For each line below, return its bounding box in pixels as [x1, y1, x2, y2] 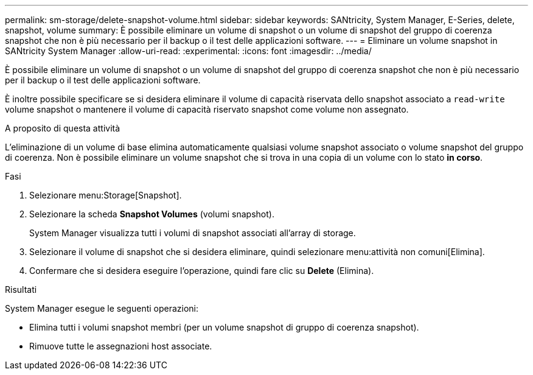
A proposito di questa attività [5, 123, 120, 133]
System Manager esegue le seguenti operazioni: [5, 303, 199, 314]
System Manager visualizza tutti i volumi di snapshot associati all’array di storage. [29, 228, 356, 238]
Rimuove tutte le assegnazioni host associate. [29, 341, 212, 351]
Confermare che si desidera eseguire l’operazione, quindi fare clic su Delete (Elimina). [29, 265, 374, 276]
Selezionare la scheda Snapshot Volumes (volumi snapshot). [29, 209, 274, 219]
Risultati [5, 284, 37, 295]
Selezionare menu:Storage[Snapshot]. [29, 190, 182, 200]
